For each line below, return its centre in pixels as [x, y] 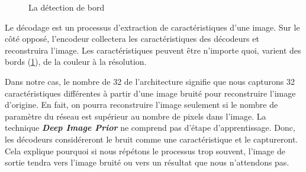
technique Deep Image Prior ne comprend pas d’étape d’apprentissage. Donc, [150, 128]
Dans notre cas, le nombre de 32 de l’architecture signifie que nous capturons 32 [150, 81]
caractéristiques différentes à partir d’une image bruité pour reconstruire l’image [150, 93]
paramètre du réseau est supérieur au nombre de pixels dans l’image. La [136, 116]
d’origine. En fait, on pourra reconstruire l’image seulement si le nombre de [141, 105]
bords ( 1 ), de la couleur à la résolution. [76, 62]
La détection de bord [67, 7]
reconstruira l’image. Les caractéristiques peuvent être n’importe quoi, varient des [153, 50]
